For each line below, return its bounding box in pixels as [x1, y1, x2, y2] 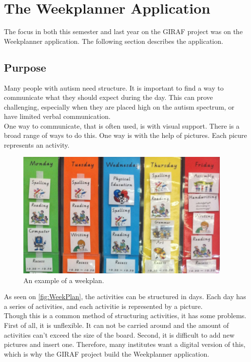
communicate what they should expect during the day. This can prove [4, 92, 213, 102]
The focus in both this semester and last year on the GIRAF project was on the [4, 26, 243, 37]
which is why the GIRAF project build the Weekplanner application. [4, 348, 210, 359]
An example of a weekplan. [23, 275, 104, 285]
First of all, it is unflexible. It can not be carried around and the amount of [4, 320, 229, 330]
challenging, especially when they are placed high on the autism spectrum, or [4, 101, 234, 112]
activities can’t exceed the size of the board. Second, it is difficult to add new [4, 329, 235, 340]
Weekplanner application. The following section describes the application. [4, 36, 223, 46]
